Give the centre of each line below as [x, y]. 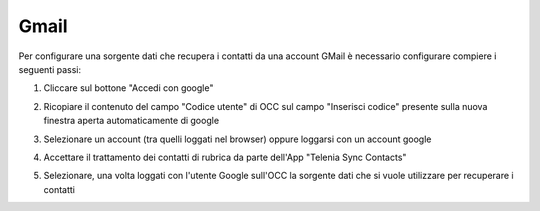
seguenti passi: [50, 69]
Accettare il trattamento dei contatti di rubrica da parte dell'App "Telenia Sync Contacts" [225, 157]
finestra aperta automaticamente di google [131, 121]
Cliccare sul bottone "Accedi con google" [128, 88]
